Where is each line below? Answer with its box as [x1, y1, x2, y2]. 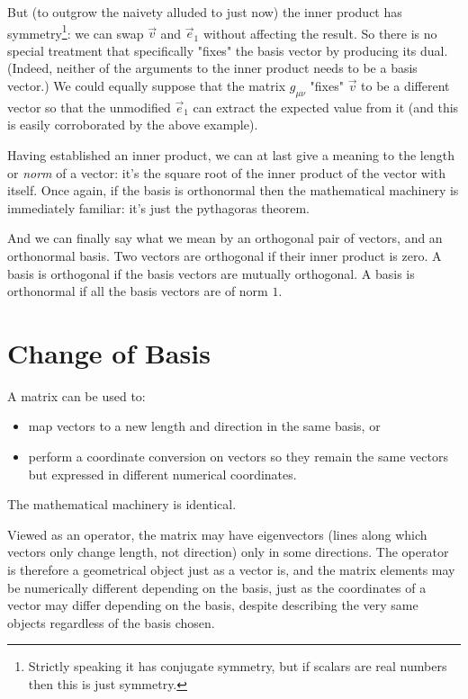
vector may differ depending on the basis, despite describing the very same [7, 596, 418, 614]
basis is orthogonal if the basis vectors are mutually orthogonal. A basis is [7, 264, 415, 282]
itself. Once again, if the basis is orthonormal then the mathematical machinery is [7, 181, 459, 200]
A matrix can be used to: [7, 386, 146, 405]
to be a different [361, 76, 450, 95]
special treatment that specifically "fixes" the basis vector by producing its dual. [7, 40, 448, 59]
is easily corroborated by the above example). [7, 115, 258, 134]
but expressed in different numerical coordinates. [28, 464, 297, 483]
